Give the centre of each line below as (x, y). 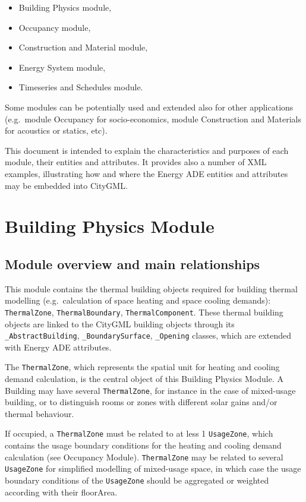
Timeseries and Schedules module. (81, 87)
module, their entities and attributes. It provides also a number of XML (136, 162)
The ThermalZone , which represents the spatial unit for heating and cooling (142, 367)
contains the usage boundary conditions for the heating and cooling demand (143, 445)
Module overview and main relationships (133, 263)
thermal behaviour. (40, 413)
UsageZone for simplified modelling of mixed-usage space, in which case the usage (153, 468)
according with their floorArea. (61, 492)
